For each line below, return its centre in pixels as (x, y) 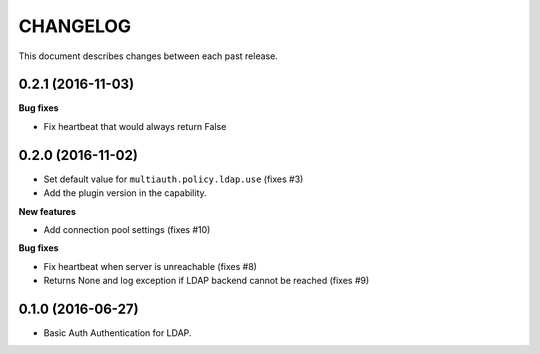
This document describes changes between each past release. (148, 56)
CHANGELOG (75, 26)
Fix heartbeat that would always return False (135, 126)
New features (47, 211)
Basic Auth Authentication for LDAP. (117, 333)
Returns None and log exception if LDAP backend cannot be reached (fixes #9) (206, 281)
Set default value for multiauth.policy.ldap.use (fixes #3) (173, 179)
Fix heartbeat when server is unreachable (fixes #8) (150, 266)
